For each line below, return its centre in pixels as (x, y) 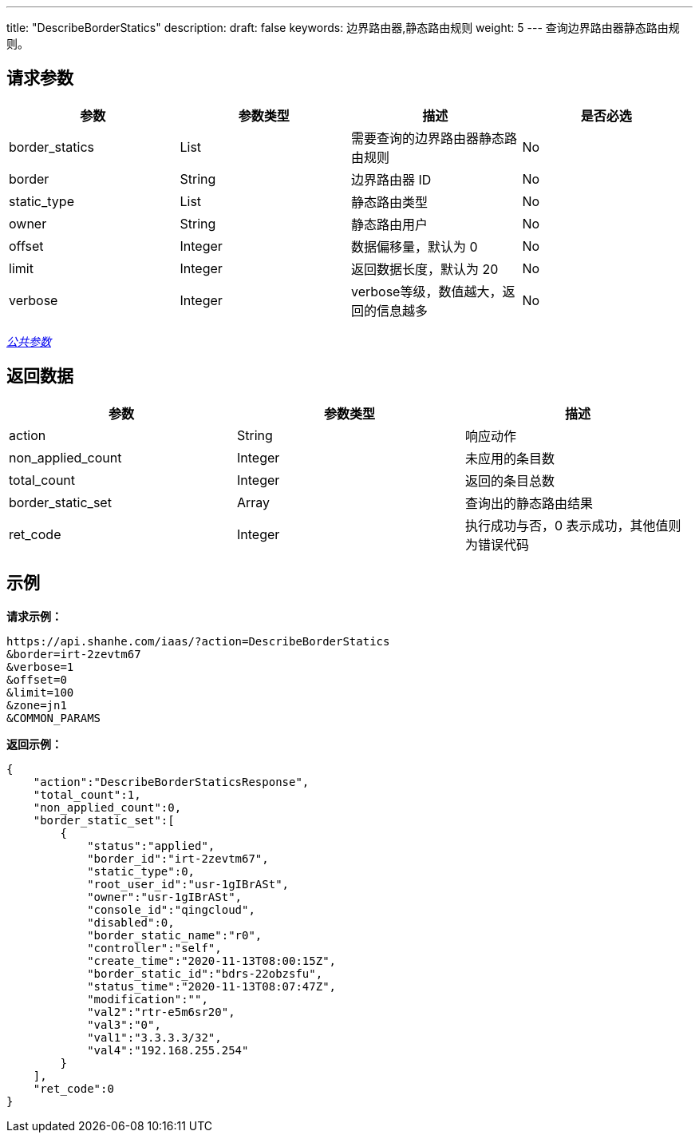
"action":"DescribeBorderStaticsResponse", (171, 782)
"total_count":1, (87, 794)
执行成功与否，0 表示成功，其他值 (567, 525)
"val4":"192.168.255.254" (168, 1050)
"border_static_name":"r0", (175, 935)
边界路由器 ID (391, 179)
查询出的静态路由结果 (529, 503)
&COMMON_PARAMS (54, 718)
